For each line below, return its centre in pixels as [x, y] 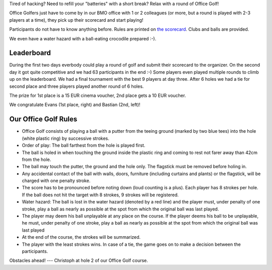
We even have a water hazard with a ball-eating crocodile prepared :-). [83, 38]
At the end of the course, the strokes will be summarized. [81, 237]
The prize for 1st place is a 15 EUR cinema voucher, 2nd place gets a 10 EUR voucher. [98, 95]
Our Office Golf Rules [43, 119]
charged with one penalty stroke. [56, 181]
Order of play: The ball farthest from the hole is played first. [84, 145]
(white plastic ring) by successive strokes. [65, 138]
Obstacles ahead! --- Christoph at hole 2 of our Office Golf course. [79, 260]
